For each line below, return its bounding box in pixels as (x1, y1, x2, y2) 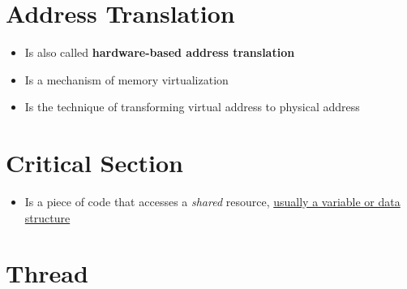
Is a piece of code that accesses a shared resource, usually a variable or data (24, 193, 401, 210)
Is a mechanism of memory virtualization (24, 71, 229, 88)
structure (24, 209, 71, 226)
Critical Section (6, 146, 183, 179)
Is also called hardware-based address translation (24, 44, 295, 61)
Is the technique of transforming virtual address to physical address (24, 98, 360, 115)
